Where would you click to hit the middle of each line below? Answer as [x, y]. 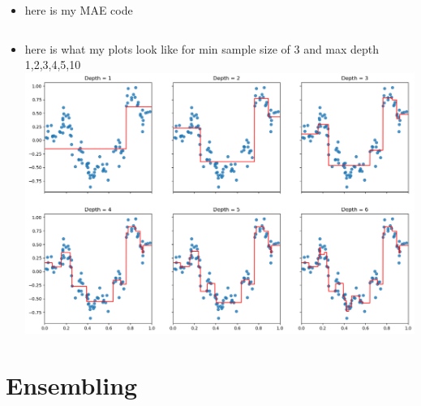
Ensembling [72, 384]
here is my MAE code [79, 10]
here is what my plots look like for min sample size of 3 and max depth [202, 48]
